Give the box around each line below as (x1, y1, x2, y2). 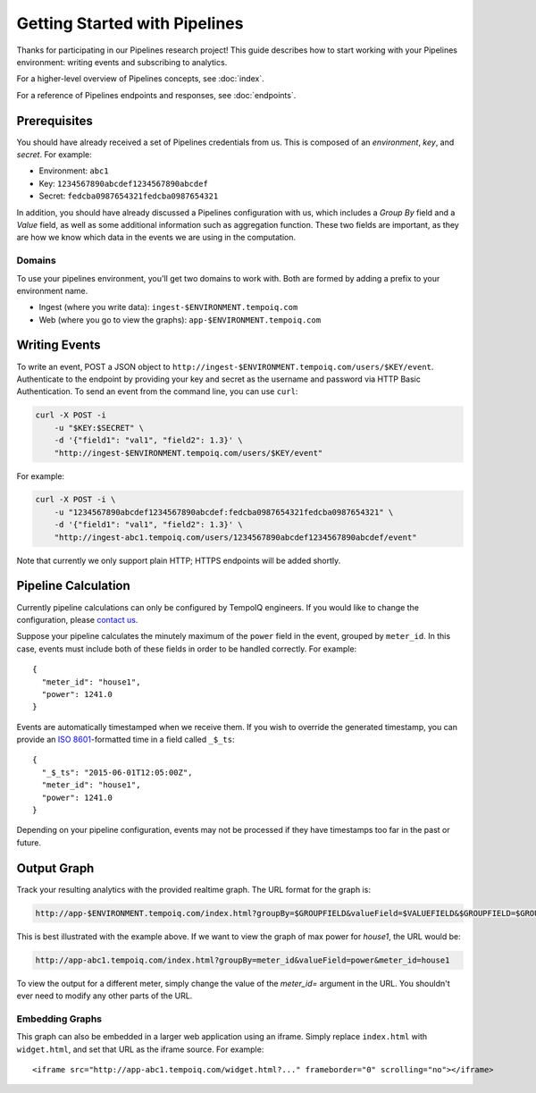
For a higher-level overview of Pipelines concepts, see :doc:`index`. (16, 73, 265, 84)
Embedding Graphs (16, 1013, 103, 1025)
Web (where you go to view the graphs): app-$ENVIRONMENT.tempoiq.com (38, 314, 322, 325)
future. (16, 837, 42, 848)
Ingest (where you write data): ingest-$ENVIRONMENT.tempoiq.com (38, 302, 298, 313)
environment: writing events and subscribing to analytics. (16, 56, 228, 67)
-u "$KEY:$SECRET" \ (54, 423, 145, 433)
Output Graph (16, 861, 95, 876)
